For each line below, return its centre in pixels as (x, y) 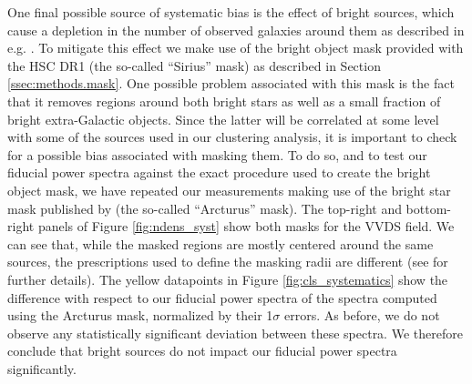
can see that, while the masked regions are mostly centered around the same (221, 243)
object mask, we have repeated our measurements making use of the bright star (229, 190)
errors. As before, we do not (362, 315)
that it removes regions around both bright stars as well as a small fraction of (224, 101)
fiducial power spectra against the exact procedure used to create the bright (219, 172)
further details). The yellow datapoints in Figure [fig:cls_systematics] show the (228, 279)
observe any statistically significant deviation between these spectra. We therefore (235, 333)
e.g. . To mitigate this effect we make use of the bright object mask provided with (236, 48)
